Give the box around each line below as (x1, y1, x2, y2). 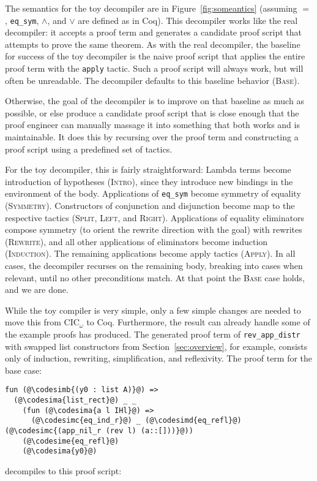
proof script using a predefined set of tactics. (5, 142, 173, 155)
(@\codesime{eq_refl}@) (22, 436, 119, 445)
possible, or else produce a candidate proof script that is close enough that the (5, 106, 299, 119)
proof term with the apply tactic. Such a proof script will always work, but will (5, 62, 304, 75)
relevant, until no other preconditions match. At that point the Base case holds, (5, 271, 305, 284)
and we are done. (5, 283, 69, 296)
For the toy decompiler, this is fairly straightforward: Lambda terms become (5, 163, 291, 176)
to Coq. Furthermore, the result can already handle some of (86, 316, 310, 328)
